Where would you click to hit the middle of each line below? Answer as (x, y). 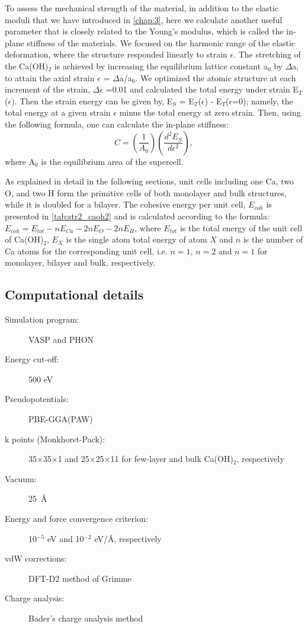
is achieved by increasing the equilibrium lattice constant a (161, 66)
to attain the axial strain (50, 77)
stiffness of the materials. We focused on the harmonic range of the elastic (161, 42)
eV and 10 (65, 538)
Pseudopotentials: (37, 399)
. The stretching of (267, 54)
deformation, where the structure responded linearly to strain (116, 54)
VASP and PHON (61, 339)
